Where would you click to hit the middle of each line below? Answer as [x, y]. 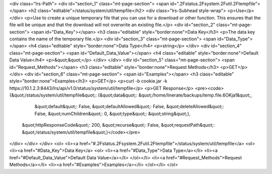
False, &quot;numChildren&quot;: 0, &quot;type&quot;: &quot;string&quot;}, [113, 114]
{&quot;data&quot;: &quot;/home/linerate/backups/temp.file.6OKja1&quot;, [175, 95]
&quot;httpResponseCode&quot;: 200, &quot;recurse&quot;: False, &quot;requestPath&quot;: [118, 125]
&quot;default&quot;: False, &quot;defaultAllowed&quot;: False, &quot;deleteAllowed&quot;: [129, 107]
